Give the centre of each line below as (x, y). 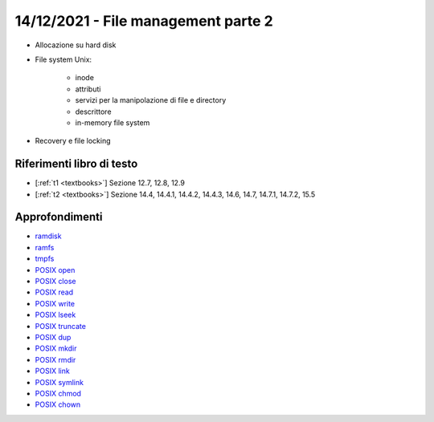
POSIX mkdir (56, 348)
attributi (88, 89)
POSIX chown (58, 404)
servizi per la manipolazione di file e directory (151, 100)
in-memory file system (113, 122)
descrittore (93, 112)
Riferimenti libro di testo (76, 164)
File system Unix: (63, 59)
